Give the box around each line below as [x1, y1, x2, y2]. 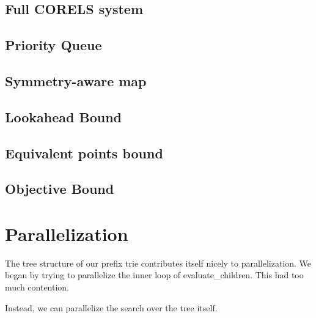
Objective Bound [5, 179, 114, 198]
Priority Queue [5, 35, 102, 54]
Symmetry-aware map [5, 71, 147, 90]
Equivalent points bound [5, 143, 163, 162]
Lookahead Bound [5, 107, 122, 126]
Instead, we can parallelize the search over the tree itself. [5, 301, 218, 314]
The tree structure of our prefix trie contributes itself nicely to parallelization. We [5, 256, 312, 269]
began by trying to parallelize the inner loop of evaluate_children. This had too [5, 268, 304, 281]
